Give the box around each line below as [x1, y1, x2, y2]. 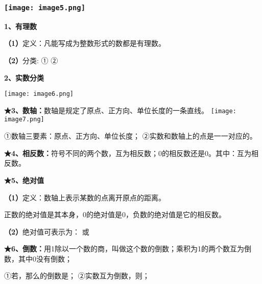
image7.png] [4, 116, 44, 123]
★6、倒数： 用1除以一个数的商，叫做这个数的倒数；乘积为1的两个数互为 [4, 243, 245, 254]
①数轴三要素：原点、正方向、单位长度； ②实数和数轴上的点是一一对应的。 [4, 131, 257, 141]
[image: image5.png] [4, 3, 86, 12]
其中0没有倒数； [18, 253, 72, 264]
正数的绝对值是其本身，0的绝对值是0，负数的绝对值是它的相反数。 [4, 209, 226, 220]
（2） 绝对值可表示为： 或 [4, 226, 89, 237]
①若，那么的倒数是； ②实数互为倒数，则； [4, 270, 150, 281]
